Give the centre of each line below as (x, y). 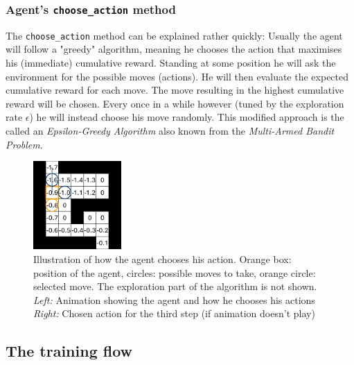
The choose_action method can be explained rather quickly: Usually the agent (174, 35)
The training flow (69, 351)
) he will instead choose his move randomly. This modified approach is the (187, 117)
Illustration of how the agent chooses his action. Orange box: (162, 258)
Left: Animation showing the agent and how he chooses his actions (174, 299)
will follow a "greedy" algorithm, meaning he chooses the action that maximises (174, 49)
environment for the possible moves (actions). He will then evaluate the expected (177, 76)
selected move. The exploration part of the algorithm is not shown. (175, 286)
